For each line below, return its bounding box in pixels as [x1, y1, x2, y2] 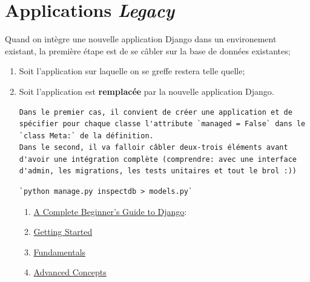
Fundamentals [33, 245, 86, 258]
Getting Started [33, 225, 93, 238]
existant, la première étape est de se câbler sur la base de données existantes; [5, 44, 291, 57]
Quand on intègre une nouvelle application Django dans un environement [5, 33, 277, 45]
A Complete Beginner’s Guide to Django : [33, 205, 187, 217]
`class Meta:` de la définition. [19, 131, 154, 140]
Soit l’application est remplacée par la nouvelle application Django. [19, 85, 274, 97]
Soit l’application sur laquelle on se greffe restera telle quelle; [19, 65, 245, 77]
